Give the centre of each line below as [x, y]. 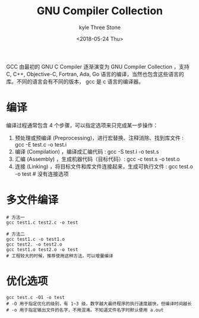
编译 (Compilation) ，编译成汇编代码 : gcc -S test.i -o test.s [87, 151]
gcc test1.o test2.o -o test [42, 249]
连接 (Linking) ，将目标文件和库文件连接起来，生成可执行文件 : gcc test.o [104, 166]
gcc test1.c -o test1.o [36, 239]
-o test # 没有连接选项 [42, 174]
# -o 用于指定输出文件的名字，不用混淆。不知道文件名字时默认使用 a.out [85, 310]
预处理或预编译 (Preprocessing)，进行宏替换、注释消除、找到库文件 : [99, 138]
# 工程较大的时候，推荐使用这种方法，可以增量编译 [60, 256]
